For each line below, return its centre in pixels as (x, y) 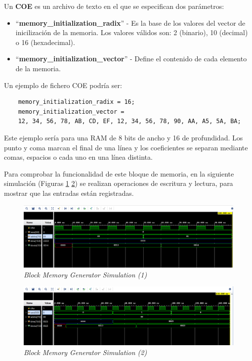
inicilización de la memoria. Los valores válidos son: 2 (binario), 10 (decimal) (132, 32)
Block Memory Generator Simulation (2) (85, 352)
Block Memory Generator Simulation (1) (85, 274)
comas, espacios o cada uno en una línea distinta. (78, 157)
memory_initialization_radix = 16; (76, 102)
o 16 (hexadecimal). (45, 42)
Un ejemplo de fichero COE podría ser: (63, 85)
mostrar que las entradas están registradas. (69, 193)
